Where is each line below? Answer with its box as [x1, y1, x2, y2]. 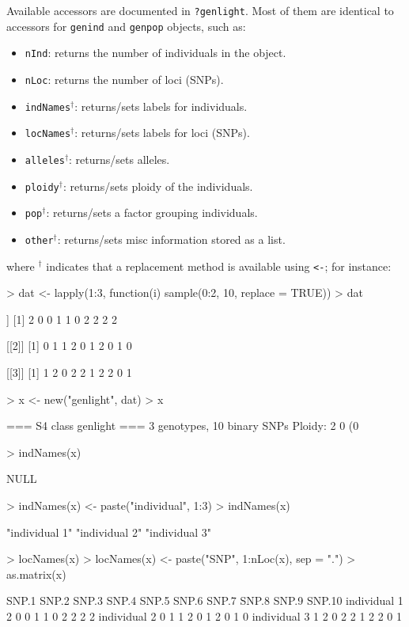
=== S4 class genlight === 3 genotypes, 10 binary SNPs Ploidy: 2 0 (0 [6, 417, 359, 434]
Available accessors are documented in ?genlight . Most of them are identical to [6, 2, 394, 18]
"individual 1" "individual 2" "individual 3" [6, 523, 212, 540]
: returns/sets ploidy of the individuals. [62, 177, 253, 194]
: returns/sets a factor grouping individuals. [46, 204, 258, 221]
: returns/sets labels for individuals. [74, 97, 248, 114]
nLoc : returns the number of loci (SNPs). [25, 70, 224, 87]
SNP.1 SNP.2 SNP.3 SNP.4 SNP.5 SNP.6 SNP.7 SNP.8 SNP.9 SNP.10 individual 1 [6, 592, 403, 609]
